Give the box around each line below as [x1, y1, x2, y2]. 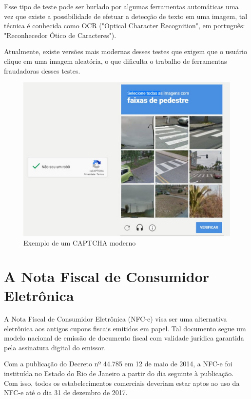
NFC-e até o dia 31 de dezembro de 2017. [4, 387, 128, 398]
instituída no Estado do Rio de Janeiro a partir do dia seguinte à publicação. [4, 368, 234, 379]
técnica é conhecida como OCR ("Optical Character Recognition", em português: [4, 20, 245, 31]
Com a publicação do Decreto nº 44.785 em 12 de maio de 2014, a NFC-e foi [4, 359, 232, 369]
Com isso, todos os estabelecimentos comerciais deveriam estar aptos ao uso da [4, 378, 240, 388]
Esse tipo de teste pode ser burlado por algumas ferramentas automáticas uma [4, 1, 239, 11]
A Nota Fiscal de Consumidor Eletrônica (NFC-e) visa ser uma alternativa [4, 314, 227, 324]
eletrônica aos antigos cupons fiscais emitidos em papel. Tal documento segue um [4, 323, 246, 333]
